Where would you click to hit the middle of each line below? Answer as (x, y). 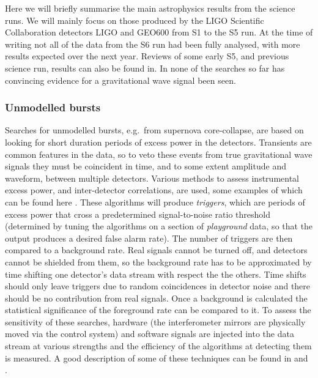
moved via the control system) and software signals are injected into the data (150, 334)
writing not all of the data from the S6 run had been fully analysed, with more (153, 44)
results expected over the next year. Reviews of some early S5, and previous (147, 56)
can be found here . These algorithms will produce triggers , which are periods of (155, 202)
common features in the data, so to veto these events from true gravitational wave (159, 154)
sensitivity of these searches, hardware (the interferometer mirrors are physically (155, 321)
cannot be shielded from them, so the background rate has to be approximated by (158, 261)
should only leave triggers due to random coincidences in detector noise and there (158, 286)
